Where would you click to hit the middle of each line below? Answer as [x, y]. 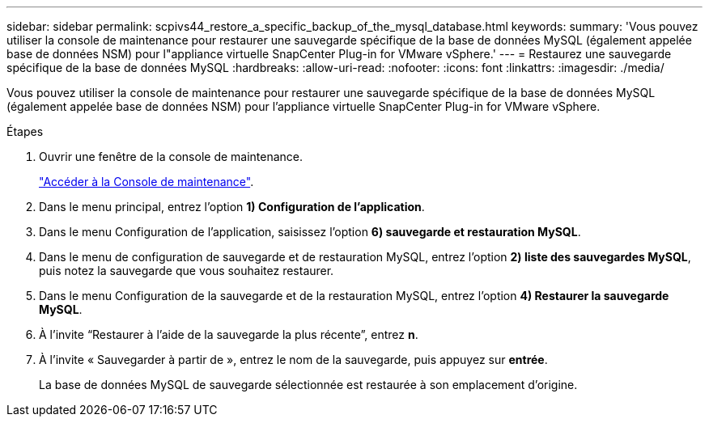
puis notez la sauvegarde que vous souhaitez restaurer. [187, 271]
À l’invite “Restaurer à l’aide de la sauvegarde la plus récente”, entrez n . [229, 334]
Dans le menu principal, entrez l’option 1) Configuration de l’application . [232, 207]
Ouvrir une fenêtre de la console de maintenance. [171, 157]
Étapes [25, 131]
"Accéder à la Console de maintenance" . [146, 182]
